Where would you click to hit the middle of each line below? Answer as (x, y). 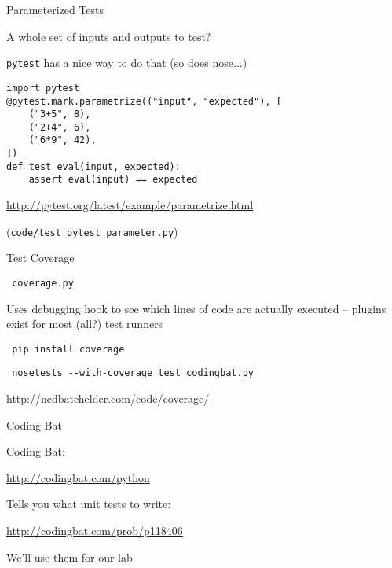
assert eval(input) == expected (113, 180)
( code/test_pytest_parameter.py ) (92, 231)
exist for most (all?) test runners (85, 324)
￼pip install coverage (66, 349)
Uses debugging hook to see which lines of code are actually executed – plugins (196, 308)
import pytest (43, 88)
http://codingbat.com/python (78, 477)
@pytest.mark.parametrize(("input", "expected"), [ (144, 101)
